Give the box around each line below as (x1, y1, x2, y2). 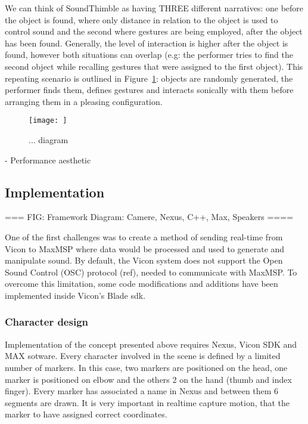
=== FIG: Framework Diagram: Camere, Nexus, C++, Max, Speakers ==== (5, 211, 294, 223)
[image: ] (29, 116, 67, 125)
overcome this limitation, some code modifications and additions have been (5, 277, 278, 290)
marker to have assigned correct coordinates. (5, 408, 167, 420)
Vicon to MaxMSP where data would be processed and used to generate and (5, 242, 285, 255)
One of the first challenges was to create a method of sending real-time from (5, 230, 283, 243)
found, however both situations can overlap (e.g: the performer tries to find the (5, 48, 293, 61)
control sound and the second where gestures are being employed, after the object (5, 25, 303, 38)
